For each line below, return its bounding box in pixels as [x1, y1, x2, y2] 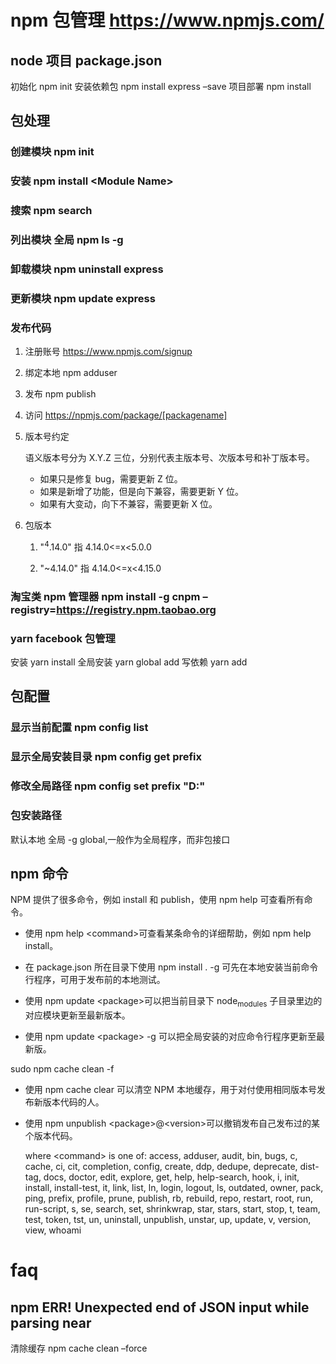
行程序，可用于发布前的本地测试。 [24, 974, 166, 986]
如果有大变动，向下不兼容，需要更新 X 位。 [39, 498, 218, 510]
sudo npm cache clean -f [10, 1063, 115, 1075]
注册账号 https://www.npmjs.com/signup [24, 346, 193, 358]
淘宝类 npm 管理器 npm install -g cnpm [10, 589, 201, 603]
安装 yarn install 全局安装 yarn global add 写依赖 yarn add [10, 656, 248, 668]
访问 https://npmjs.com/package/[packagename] [24, 409, 228, 421]
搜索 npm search [10, 204, 93, 218]
